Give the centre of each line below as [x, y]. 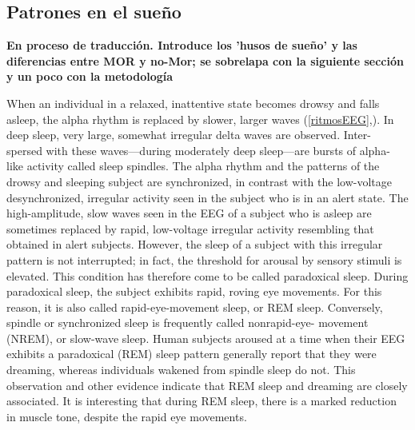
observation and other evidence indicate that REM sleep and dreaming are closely [207, 385]
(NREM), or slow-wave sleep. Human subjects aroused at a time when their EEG [206, 338]
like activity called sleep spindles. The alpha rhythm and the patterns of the [193, 166]
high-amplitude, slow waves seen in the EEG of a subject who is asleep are [189, 213]
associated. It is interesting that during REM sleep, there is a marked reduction [202, 401]
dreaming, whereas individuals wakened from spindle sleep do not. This [181, 370]
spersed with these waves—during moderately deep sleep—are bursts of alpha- [198, 150]
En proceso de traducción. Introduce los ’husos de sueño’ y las [182, 45]
